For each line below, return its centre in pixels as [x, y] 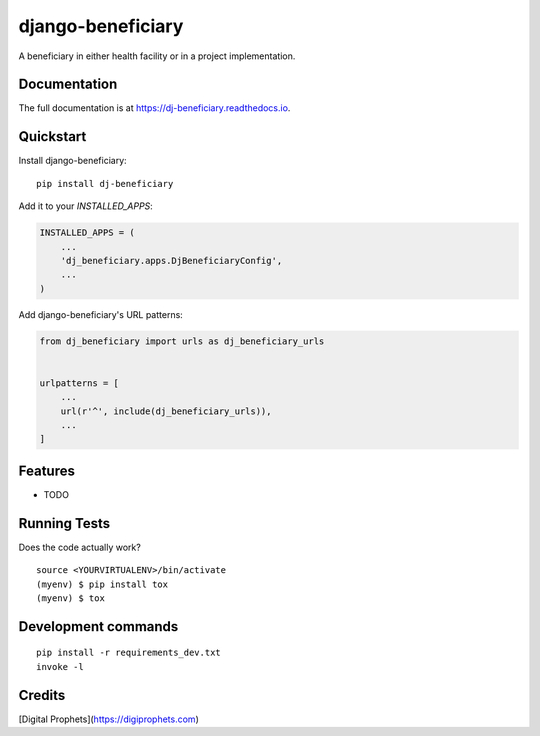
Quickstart [52, 136]
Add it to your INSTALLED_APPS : [86, 206]
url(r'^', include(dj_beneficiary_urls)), [166, 411]
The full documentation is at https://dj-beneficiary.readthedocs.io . [154, 108]
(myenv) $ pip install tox [102, 584]
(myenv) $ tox [70, 598]
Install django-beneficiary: [72, 161]
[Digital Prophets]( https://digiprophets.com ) [108, 719]
